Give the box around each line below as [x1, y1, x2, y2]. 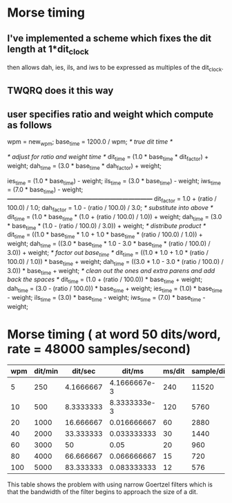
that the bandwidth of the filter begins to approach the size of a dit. [7, 487, 198, 495]
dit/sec [72, 366, 96, 376]
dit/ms [122, 366, 144, 376]
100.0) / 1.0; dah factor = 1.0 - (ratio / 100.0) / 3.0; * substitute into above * [7, 203, 214, 213]
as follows [7, 119, 52, 131]
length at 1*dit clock [7, 43, 89, 57]
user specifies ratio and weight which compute [7, 108, 214, 120]
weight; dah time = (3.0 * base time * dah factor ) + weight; [7, 161, 162, 171]
